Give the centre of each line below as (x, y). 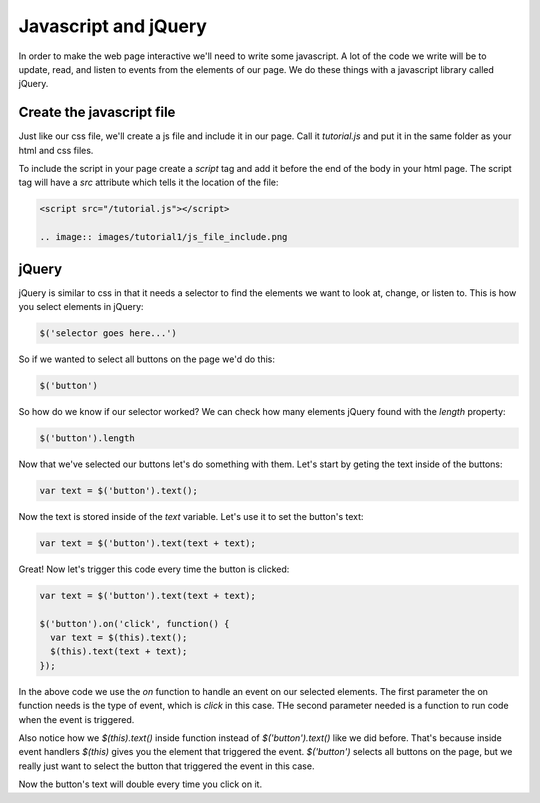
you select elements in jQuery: (81, 307)
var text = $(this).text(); (119, 638)
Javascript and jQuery (112, 26)
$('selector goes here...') (108, 333)
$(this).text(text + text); (119, 651)
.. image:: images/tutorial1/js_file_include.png (163, 237)
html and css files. (56, 150)
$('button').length (87, 438)
